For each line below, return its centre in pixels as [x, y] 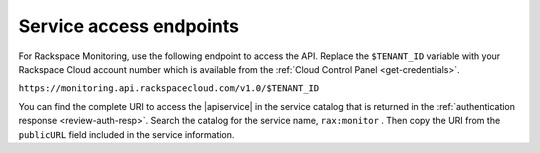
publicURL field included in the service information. [126, 134]
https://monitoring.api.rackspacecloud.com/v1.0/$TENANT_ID [169, 88]
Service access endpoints [129, 26]
